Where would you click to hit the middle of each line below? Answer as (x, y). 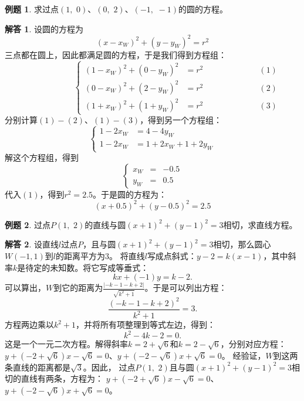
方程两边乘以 (29, 324)
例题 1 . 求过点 (32, 9)
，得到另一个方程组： (181, 120)
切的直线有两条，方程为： (54, 378)
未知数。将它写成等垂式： (99, 267)
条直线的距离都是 (38, 367)
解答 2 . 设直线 (32, 244)
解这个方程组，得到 (42, 157)
